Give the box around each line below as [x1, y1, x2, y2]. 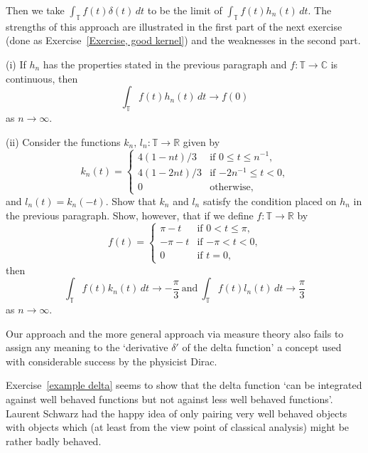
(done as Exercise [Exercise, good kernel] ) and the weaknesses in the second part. [6, 33, 361, 48]
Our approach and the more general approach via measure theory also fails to [6, 326, 344, 340]
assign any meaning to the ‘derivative [6, 340, 168, 355]
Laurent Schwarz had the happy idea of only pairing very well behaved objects [6, 405, 347, 420]
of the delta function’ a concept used [182, 340, 342, 355]
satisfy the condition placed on [202, 193, 337, 208]
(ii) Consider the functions [6, 134, 121, 149]
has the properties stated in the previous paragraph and [43, 56, 287, 71]
